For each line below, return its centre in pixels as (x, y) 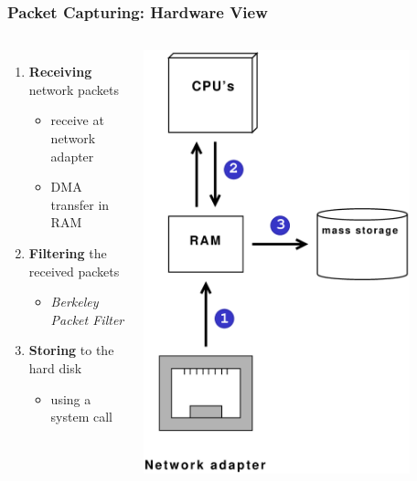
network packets (74, 89)
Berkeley (75, 302)
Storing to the (71, 350)
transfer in (80, 204)
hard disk (55, 367)
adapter (72, 156)
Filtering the (68, 252)
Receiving (60, 72)
